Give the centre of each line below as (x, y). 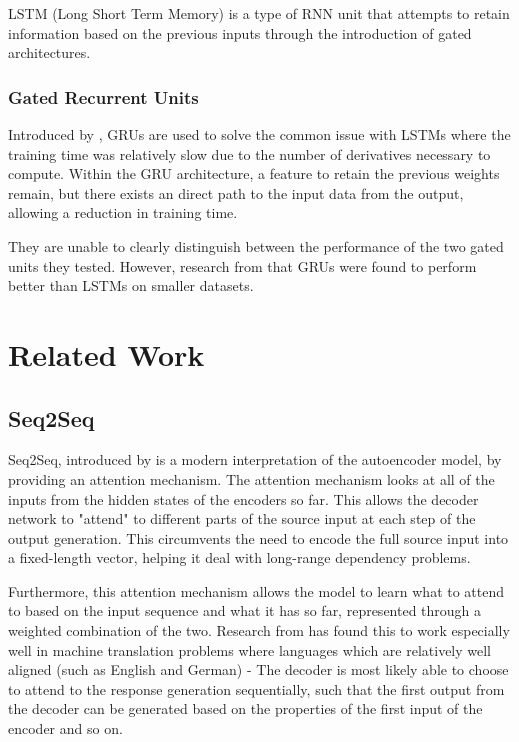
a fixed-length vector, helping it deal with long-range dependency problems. (239, 557)
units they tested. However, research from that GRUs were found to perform (242, 265)
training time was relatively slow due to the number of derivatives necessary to (249, 153)
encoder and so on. (65, 728)
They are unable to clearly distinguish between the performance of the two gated (256, 245)
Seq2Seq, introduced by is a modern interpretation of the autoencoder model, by (255, 459)
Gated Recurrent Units (103, 96)
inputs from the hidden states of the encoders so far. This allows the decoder (243, 498)
